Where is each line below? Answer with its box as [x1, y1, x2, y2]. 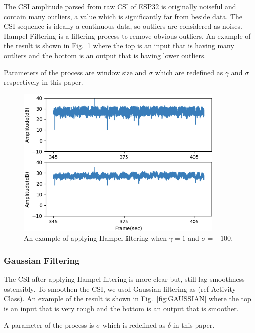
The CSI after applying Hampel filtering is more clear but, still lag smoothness [4, 273, 245, 284]
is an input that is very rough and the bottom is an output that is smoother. [4, 303, 239, 313]
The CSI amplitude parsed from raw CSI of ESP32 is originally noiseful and [4, 1, 236, 11]
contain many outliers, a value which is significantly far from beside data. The [4, 11, 242, 21]
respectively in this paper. [4, 77, 83, 87]
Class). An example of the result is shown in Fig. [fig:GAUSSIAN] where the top [4, 293, 251, 304]
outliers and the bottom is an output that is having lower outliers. [4, 50, 206, 60]
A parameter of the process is [4, 320, 94, 330]
